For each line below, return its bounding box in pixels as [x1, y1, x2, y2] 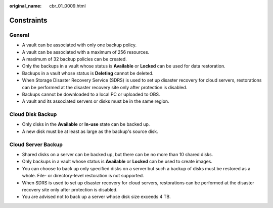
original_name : [9, 3, 42, 9]
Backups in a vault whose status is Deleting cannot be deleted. [22, 70, 154, 76]
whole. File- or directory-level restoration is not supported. [22, 173, 144, 179]
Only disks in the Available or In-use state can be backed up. [22, 121, 150, 127]
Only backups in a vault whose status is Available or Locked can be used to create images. [22, 159, 212, 165]
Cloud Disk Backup [9, 111, 57, 118]
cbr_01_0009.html [49, 3, 86, 9]
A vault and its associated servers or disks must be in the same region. [22, 98, 169, 104]
